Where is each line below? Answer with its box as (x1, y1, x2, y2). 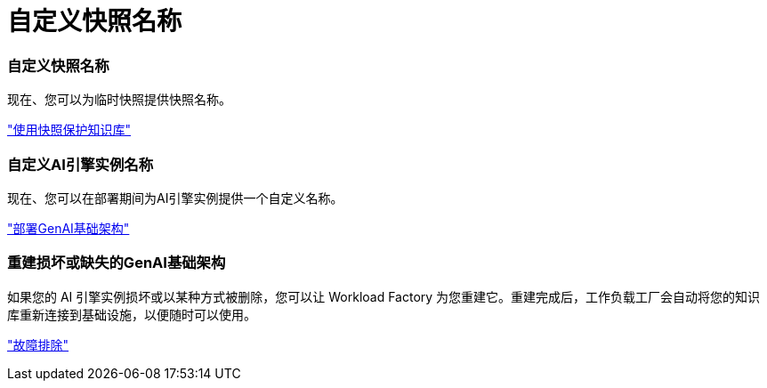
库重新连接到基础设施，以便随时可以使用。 (7, 306, 256, 322)
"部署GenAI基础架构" (7, 220, 130, 236)
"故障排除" (7, 336, 69, 352)
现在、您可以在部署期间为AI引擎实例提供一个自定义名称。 (7, 190, 343, 206)
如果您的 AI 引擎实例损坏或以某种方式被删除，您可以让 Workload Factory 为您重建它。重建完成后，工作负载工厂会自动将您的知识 (7, 288, 761, 304)
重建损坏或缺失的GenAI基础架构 (7, 254, 226, 272)
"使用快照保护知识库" (7, 122, 132, 138)
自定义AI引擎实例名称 (7, 155, 154, 174)
